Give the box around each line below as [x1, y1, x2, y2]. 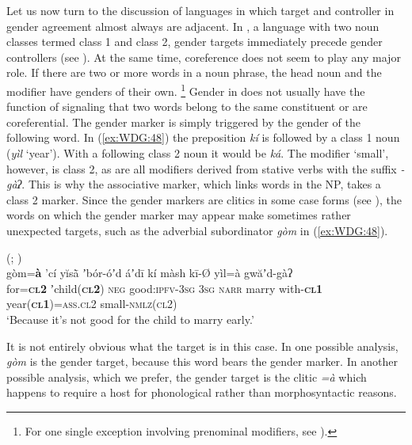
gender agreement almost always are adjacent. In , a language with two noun [6, 17, 380, 34]
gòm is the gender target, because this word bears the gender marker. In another [6, 353, 398, 370]
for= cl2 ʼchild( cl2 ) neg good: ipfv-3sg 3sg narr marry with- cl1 [6, 280, 323, 296]
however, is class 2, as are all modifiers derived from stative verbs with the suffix [6, 160, 397, 177]
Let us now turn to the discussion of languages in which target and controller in [6, 2, 395, 18]
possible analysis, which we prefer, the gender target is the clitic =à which [6, 368, 367, 385]
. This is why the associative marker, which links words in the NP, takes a [21, 176, 381, 192]
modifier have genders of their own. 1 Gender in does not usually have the [6, 80, 365, 99]
